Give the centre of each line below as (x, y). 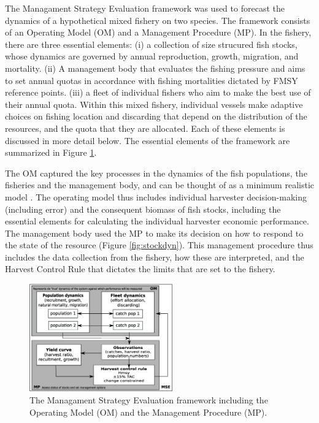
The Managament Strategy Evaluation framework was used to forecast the (145, 8)
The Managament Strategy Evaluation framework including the (149, 400)
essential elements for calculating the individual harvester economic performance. (157, 221)
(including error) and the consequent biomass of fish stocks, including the (143, 209)
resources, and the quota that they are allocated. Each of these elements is (145, 128)
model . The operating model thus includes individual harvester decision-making (156, 196)
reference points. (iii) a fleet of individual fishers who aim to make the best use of (158, 92)
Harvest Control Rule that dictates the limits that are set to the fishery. (140, 269)
